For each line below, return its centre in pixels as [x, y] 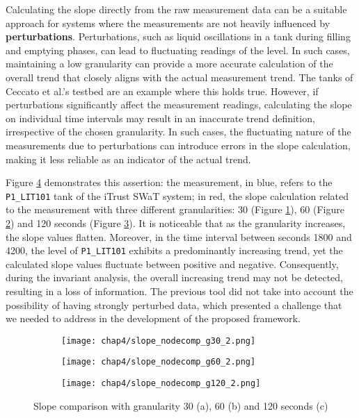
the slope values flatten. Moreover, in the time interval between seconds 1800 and [179, 236]
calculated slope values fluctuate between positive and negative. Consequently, [172, 264]
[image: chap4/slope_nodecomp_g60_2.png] [159, 362]
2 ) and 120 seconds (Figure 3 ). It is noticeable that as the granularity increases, [176, 223]
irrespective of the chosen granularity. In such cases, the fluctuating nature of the [178, 132]
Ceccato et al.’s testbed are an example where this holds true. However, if [162, 91]
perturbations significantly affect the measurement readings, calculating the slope [179, 104]
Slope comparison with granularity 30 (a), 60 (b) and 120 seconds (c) [181, 405]
